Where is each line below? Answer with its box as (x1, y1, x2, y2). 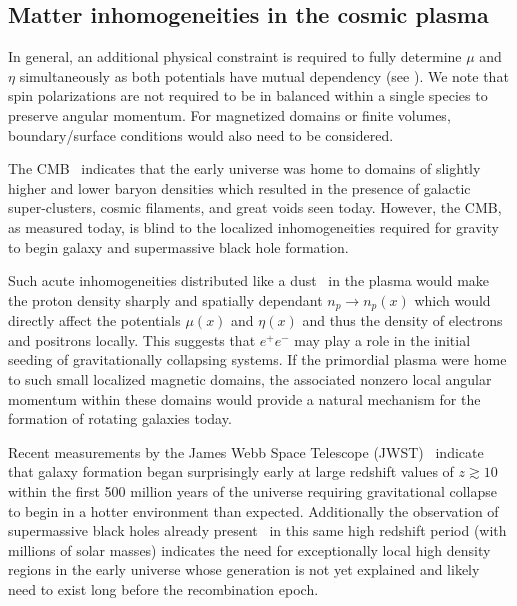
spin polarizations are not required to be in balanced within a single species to (8, 85, 488, 106)
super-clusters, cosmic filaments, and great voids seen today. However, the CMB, (8, 197, 502, 218)
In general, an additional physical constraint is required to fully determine (8, 46, 462, 67)
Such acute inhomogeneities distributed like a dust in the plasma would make (8, 270, 490, 291)
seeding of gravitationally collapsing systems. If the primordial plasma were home (8, 349, 507, 370)
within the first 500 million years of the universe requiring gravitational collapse (8, 480, 498, 501)
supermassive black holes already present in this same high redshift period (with (8, 520, 507, 541)
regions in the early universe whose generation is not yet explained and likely (8, 559, 480, 580)
